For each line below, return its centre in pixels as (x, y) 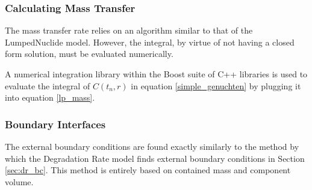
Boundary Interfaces (55, 124)
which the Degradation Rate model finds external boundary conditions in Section (155, 158)
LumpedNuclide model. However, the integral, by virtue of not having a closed (150, 42)
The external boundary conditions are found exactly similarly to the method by (152, 146)
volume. (19, 181)
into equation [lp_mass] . (50, 97)
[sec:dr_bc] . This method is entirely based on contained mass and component (148, 170)
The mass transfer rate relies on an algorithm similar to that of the (129, 30)
